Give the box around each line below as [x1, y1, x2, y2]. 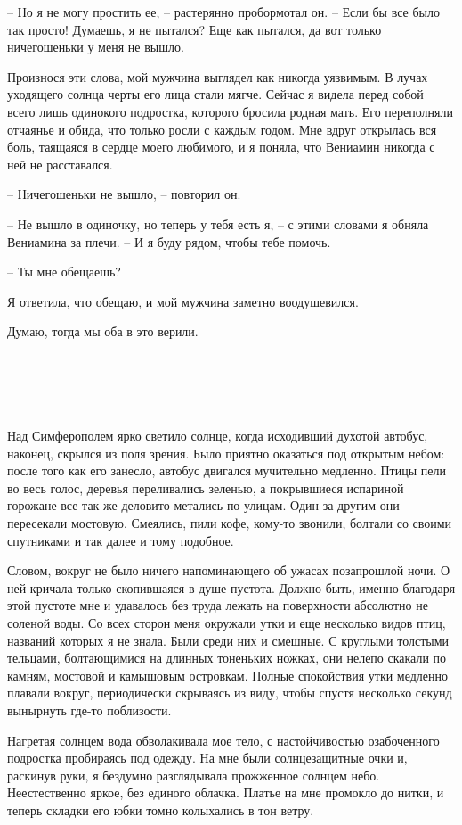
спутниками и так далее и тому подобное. [7, 531, 234, 549]
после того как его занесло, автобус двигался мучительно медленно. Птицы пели [7, 461, 446, 480]
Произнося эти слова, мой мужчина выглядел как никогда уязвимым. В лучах [7, 67, 428, 86]
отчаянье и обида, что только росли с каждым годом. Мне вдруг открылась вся [7, 120, 437, 138]
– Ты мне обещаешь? [7, 262, 121, 281]
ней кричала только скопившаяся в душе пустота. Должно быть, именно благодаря [7, 578, 456, 597]
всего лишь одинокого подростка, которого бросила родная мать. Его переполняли [7, 102, 453, 120]
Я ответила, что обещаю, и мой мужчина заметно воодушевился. [7, 292, 359, 310]
